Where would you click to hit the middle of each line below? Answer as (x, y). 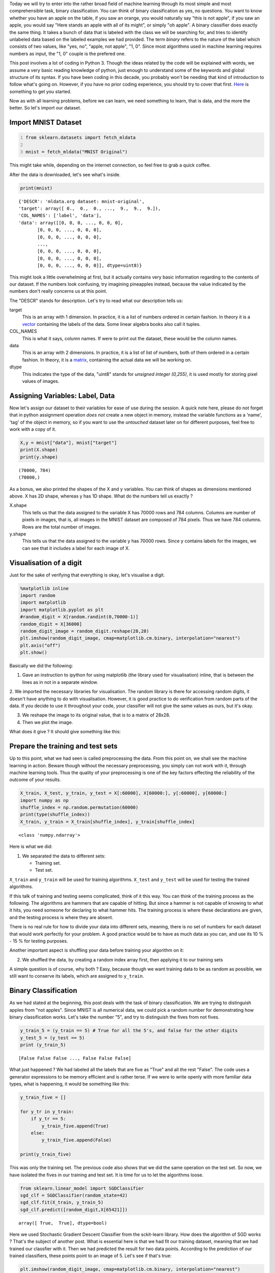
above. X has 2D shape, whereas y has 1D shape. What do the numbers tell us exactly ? (101, 496)
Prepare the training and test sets (63, 746)
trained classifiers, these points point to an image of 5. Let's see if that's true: (90, 1256)
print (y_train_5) (43, 1045)
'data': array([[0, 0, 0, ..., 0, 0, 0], (71, 223)
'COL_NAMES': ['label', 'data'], (60, 216)
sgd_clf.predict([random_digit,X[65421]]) (74, 1210)
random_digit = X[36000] (51, 624)
